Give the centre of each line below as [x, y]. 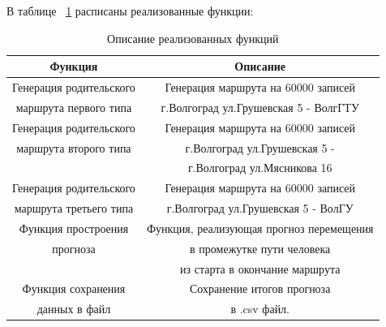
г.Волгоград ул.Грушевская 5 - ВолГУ [260, 208]
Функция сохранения [74, 288]
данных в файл [74, 309]
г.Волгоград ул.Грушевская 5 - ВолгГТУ [260, 107]
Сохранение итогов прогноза [260, 288]
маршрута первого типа [74, 107]
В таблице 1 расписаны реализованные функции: [130, 11]
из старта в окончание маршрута [260, 268]
